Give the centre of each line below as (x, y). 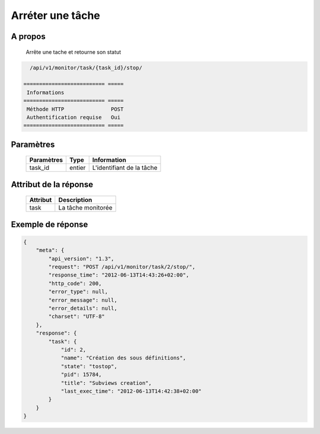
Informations (46, 92)
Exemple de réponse (49, 224)
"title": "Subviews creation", (106, 383)
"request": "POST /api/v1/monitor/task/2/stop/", (122, 267)
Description (75, 200)
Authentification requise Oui (74, 117)
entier (77, 168)
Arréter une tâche (56, 15)
